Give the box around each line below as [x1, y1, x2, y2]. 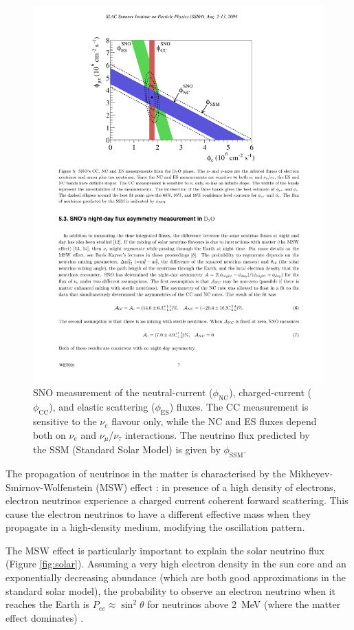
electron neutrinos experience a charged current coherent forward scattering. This [5, 493, 349, 508]
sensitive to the [33, 414, 97, 428]
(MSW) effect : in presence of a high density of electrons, [96, 479, 336, 494]
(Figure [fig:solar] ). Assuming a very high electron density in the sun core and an [5, 556, 346, 571]
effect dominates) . [5, 610, 84, 624]
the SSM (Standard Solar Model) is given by [33, 442, 221, 457]
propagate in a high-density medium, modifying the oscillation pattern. [5, 520, 305, 534]
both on [33, 427, 66, 442]
